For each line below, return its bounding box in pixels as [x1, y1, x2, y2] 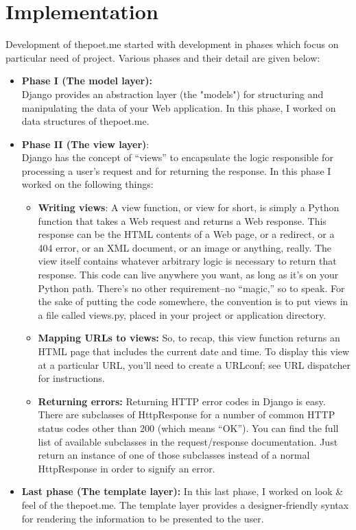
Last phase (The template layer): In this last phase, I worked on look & [21, 484, 344, 498]
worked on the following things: [21, 177, 154, 191]
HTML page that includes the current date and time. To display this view [38, 344, 350, 358]
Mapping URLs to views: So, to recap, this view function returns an [38, 330, 340, 345]
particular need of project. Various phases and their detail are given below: [5, 50, 320, 64]
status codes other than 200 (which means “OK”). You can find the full [38, 420, 339, 435]
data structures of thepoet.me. [21, 114, 150, 128]
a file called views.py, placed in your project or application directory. [38, 307, 327, 322]
